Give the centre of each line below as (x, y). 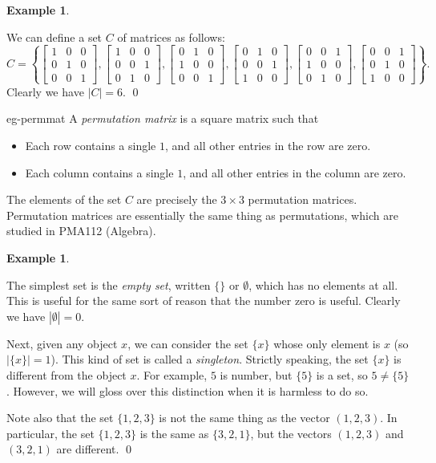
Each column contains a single (99, 172)
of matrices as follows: (171, 37)
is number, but (256, 374)
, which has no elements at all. (323, 284)
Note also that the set (60, 418)
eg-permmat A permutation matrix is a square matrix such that (163, 118)
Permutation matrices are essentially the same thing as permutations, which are (202, 215)
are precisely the (177, 199)
